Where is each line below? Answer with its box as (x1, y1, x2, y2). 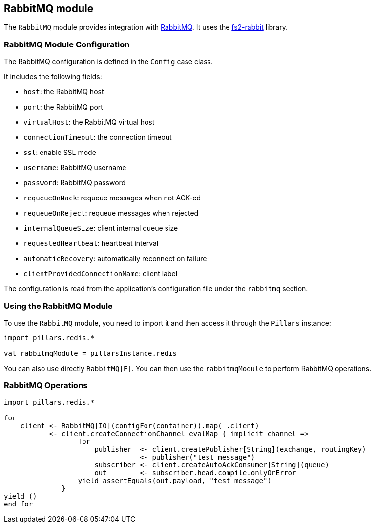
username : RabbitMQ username (23, 163, 126, 172)
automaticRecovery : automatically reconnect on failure (23, 254, 207, 263)
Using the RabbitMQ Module (4, 301, 113, 311)
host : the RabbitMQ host (23, 88, 104, 96)
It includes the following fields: (4, 72, 102, 81)
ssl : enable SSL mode (23, 148, 96, 157)
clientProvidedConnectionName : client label (23, 269, 178, 278)
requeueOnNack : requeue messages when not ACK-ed (23, 194, 201, 202)
